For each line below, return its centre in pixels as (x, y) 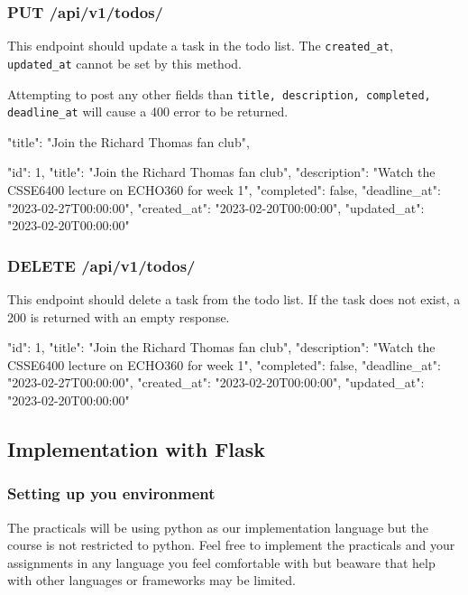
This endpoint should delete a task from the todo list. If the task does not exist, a (234, 299)
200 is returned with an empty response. (119, 316)
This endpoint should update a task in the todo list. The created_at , (200, 46)
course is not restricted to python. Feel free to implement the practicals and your (231, 545)
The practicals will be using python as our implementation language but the (218, 527)
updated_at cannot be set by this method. (124, 63)
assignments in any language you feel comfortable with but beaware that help (221, 562)
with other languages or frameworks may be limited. (151, 580)
